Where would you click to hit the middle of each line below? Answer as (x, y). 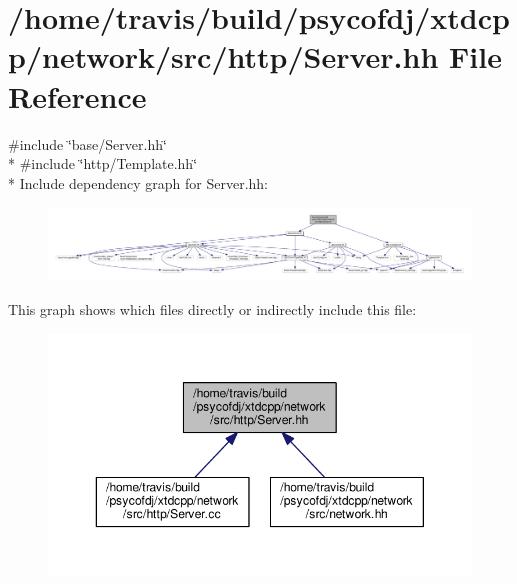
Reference (77, 95)
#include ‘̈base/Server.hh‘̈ (87, 143)
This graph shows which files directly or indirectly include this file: (212, 308)
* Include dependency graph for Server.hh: (138, 182)
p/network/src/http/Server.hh (223, 56)
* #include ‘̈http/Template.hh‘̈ (103, 163)
